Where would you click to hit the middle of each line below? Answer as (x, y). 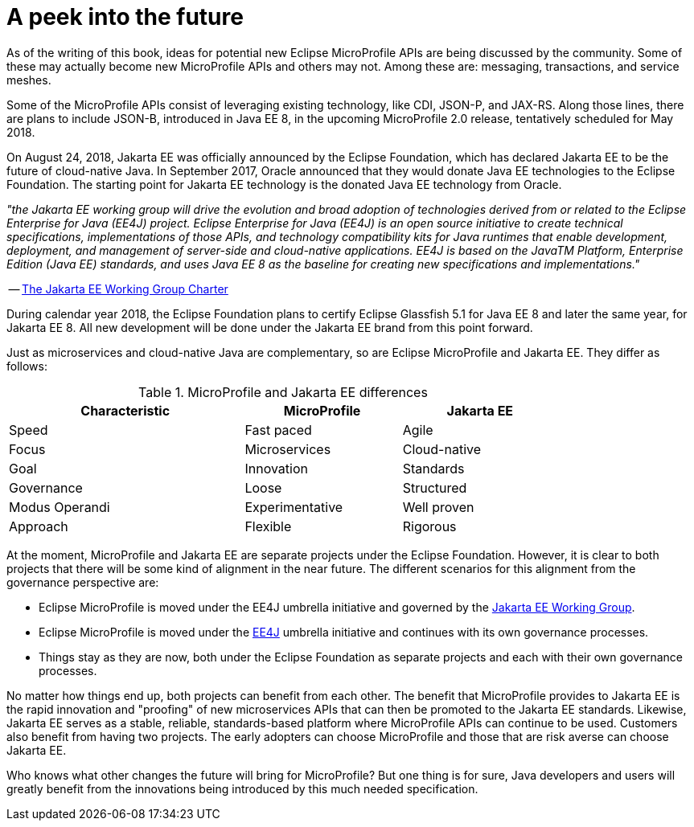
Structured (435, 487)
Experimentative (294, 507)
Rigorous (429, 526)
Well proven (438, 507)
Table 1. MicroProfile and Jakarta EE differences (283, 392)
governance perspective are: (83, 582)
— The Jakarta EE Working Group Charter (118, 289)
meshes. (29, 80)
